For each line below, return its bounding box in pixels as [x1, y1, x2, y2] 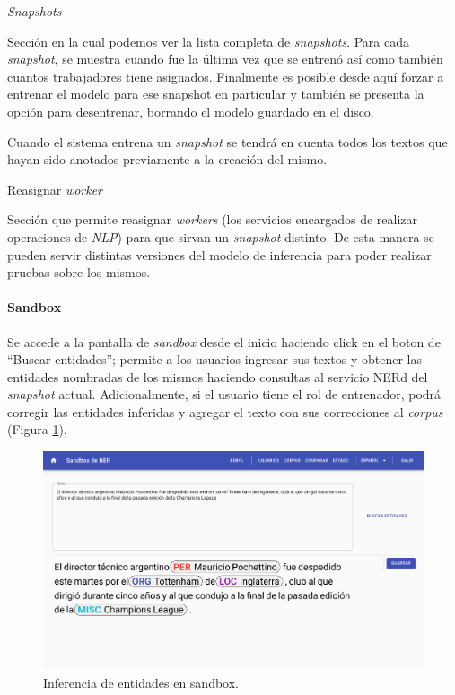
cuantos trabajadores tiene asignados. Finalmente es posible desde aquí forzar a [7, 66, 444, 85]
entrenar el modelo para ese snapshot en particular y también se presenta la [7, 84, 424, 103]
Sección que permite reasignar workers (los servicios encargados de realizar [7, 210, 418, 229]
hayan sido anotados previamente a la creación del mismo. [7, 150, 328, 169]
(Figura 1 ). [7, 420, 67, 439]
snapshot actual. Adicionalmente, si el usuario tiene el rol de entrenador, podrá [7, 385, 442, 404]
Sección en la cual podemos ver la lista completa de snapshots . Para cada [7, 31, 409, 50]
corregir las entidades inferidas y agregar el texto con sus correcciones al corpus [7, 402, 443, 421]
